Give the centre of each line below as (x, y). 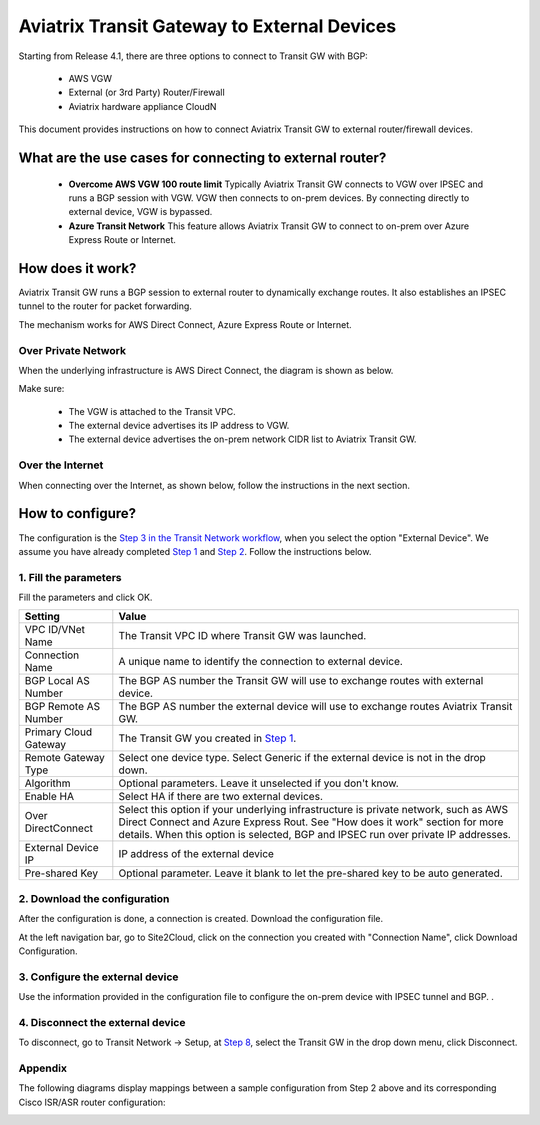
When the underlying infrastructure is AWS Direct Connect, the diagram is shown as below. (206, 370)
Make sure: (41, 389)
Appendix (43, 1068)
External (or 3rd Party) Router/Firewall (146, 92)
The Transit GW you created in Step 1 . (207, 738)
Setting (42, 617)
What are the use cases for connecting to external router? (202, 157)
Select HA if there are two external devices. (221, 797)
